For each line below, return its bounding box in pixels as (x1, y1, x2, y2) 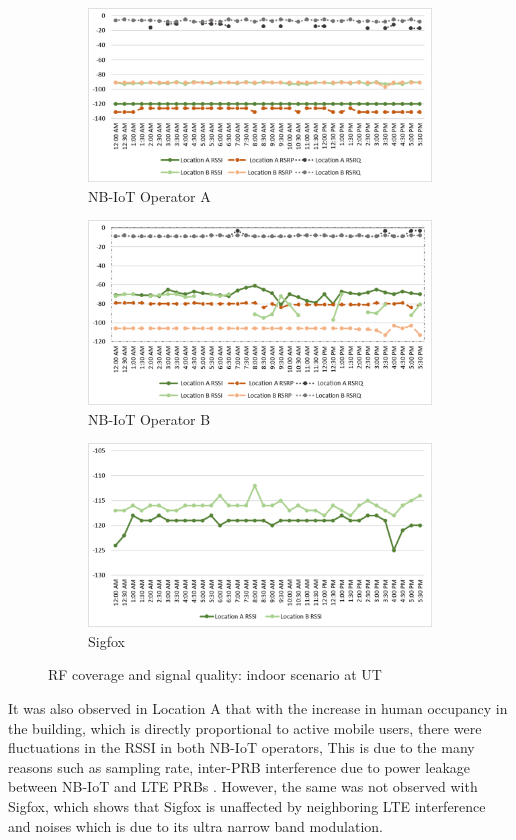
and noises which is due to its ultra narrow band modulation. (8, 815, 383, 836)
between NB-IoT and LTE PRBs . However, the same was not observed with (8, 776, 478, 797)
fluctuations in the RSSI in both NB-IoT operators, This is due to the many (8, 737, 475, 758)
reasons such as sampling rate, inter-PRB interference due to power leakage (8, 756, 470, 777)
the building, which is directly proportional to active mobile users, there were (8, 717, 482, 738)
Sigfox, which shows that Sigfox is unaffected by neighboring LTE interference (8, 795, 486, 816)
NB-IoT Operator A (88, 185, 211, 206)
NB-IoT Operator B (88, 408, 211, 429)
